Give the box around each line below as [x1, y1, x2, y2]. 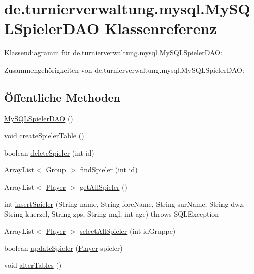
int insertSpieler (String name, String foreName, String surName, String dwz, [4, 198, 245, 209]
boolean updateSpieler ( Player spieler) [4, 242, 123, 253]
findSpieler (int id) [80, 164, 138, 175]
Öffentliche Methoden [4, 89, 120, 105]
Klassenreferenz [104, 18, 217, 39]
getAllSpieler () [80, 181, 128, 192]
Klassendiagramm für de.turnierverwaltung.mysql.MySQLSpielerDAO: [4, 47, 223, 58]
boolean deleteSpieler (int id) [4, 147, 94, 158]
